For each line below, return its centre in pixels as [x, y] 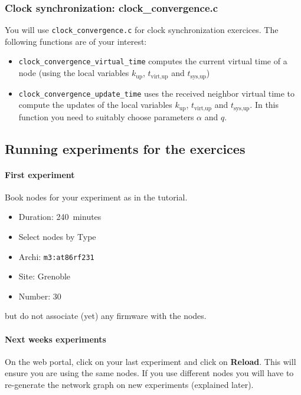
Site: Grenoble [45, 276]
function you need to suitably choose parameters [106, 116]
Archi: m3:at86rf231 [56, 256]
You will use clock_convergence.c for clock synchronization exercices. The [142, 30]
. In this [264, 105]
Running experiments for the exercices [125, 148]
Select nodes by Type [57, 237]
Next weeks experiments [55, 339]
